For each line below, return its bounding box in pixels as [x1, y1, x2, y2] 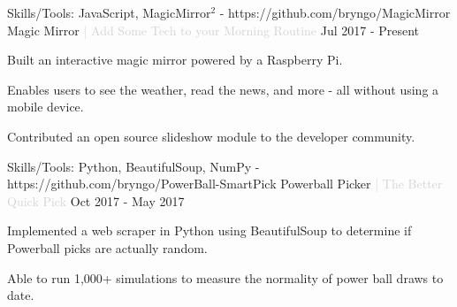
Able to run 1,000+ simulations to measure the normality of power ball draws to [7, 268, 444, 287]
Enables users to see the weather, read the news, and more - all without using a [7, 80, 439, 98]
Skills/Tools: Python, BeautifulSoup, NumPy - [7, 157, 260, 175]
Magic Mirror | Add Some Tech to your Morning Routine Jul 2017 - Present [7, 20, 420, 39]
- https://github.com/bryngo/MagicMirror [219, 4, 451, 21]
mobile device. [7, 97, 84, 116]
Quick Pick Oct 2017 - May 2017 [7, 191, 185, 210]
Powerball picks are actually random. [7, 238, 208, 257]
